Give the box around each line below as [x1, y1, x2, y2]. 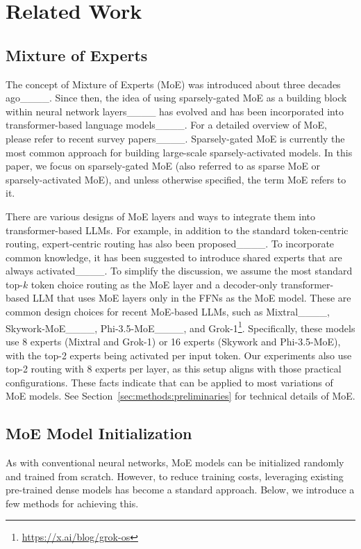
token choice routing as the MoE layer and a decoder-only [31, 277, 278, 291]
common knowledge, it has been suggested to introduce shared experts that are [6, 249, 342, 264]
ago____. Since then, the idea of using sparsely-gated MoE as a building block [6, 90, 347, 105]
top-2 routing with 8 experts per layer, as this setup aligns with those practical [6, 361, 342, 376]
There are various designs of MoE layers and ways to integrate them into [6, 208, 316, 223]
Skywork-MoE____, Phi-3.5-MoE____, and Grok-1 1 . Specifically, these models [6, 318, 355, 335]
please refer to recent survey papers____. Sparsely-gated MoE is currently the [6, 131, 345, 145]
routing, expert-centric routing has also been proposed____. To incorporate [6, 236, 335, 251]
